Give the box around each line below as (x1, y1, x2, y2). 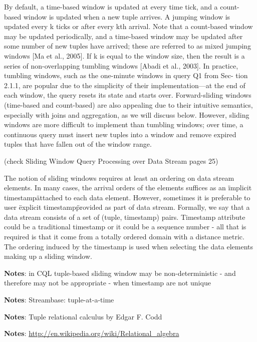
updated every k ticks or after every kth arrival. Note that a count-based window (4, 21, 253, 32)
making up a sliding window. (4, 251, 92, 261)
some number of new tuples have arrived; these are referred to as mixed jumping (4, 41, 251, 51)
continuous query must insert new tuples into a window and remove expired (4, 129, 236, 139)
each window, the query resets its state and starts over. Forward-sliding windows (4, 90, 251, 100)
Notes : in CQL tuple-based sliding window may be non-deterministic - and (4, 267, 236, 278)
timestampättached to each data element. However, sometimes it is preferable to (4, 192, 250, 202)
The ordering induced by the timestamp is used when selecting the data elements (4, 241, 253, 251)
